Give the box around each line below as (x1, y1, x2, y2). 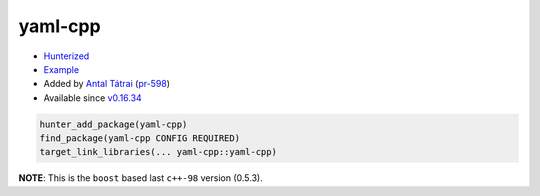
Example (43, 63, 80, 75)
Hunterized (43, 50, 90, 62)
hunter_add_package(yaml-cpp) (39, 118, 188, 130)
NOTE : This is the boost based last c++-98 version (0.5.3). (18, 172, 264, 184)
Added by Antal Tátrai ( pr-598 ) (43, 78, 170, 90)
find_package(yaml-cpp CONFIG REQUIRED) (39, 133, 240, 144)
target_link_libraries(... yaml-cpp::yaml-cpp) (39, 146, 277, 158)
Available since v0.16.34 (43, 91, 142, 104)
